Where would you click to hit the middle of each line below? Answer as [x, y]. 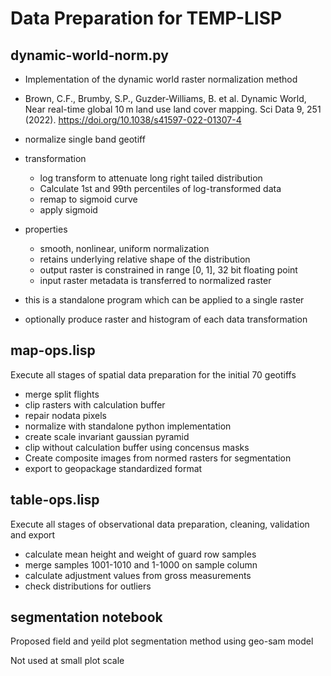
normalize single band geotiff [85, 139]
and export [33, 534]
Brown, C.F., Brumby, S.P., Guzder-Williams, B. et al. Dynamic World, [165, 98]
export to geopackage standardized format [113, 468]
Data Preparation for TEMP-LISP [146, 18]
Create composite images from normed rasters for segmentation [158, 458]
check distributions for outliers [88, 586]
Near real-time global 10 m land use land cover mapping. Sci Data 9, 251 [173, 109]
